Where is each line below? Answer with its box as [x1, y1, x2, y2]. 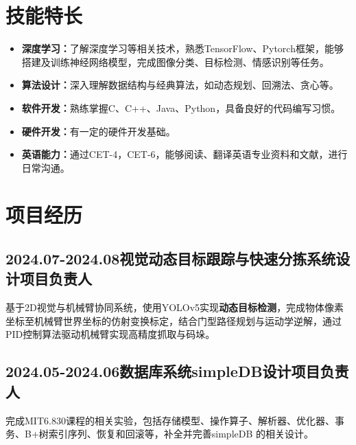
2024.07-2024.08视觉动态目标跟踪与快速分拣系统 [5, 248, 336, 269]
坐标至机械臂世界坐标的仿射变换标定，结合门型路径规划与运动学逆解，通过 [5, 313, 342, 328]
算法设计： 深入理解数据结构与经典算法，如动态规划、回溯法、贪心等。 [21, 78, 339, 92]
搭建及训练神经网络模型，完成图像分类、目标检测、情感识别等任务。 [21, 54, 329, 69]
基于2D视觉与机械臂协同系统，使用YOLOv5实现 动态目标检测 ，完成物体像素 [5, 300, 344, 315]
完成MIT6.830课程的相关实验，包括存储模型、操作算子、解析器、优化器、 [5, 413, 335, 427]
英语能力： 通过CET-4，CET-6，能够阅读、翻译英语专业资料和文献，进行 [21, 147, 348, 161]
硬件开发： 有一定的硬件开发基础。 [21, 124, 176, 138]
